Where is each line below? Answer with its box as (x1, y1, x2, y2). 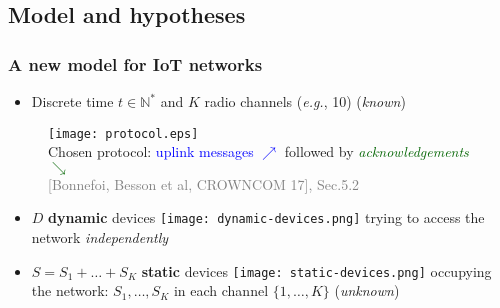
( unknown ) (334, 280, 400, 301)
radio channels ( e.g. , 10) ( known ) (204, 91, 406, 111)
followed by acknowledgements (284, 141, 469, 162)
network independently (31, 227, 169, 248)
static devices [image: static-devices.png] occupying (141, 260, 492, 281)
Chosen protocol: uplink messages (48, 141, 254, 162)
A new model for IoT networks (8, 51, 263, 76)
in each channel (173, 280, 269, 301)
